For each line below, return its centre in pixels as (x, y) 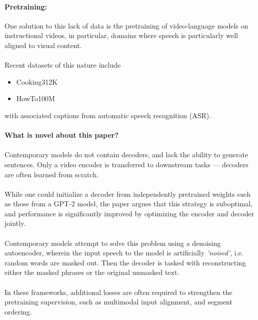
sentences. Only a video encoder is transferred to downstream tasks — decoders (126, 164)
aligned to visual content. (43, 45)
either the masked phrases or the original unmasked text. (92, 272)
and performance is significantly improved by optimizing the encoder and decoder (129, 213)
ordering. (18, 311)
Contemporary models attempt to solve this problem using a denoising (113, 243)
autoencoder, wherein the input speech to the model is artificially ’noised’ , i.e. (124, 253)
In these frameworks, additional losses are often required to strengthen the (118, 292)
